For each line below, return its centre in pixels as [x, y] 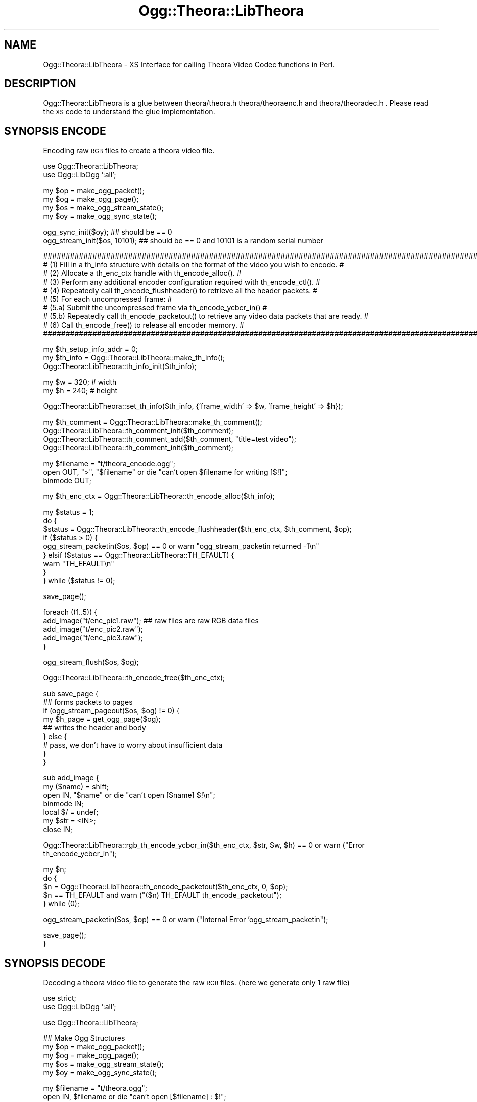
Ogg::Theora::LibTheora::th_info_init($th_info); [120, 366]
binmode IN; [63, 804]
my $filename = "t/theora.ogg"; [95, 1088]
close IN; [58, 830]
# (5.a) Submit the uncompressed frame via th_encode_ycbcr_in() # [155, 308]
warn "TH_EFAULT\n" [79, 564]
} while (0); [61, 904]
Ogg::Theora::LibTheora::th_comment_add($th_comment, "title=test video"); [170, 439]
